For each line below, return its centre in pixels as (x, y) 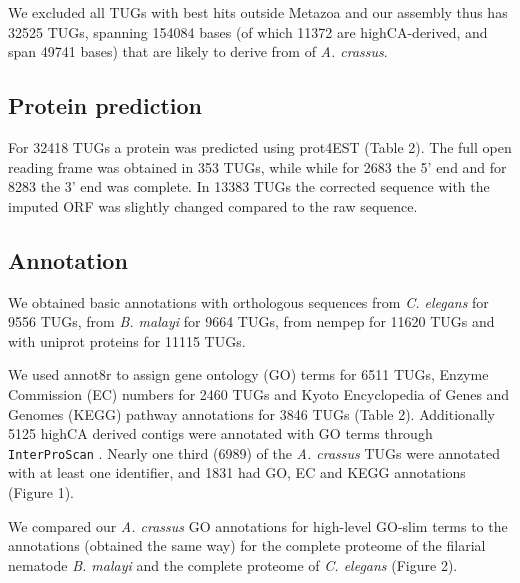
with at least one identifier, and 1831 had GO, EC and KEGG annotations (237, 472)
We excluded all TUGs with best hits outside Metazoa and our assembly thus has (258, 12)
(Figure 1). (41, 491)
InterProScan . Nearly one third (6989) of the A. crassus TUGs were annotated (254, 452)
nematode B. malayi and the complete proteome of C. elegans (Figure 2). (233, 564)
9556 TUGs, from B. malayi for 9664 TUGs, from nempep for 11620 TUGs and (251, 321)
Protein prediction (105, 105)
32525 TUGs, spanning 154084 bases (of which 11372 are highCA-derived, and (248, 31)
